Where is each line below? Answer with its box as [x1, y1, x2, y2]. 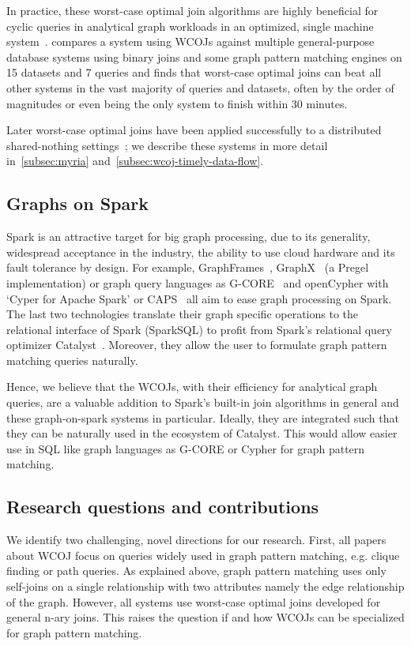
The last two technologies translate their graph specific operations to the [6, 306, 359, 322]
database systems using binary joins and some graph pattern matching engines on [6, 48, 402, 65]
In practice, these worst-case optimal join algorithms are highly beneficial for [6, 2, 379, 18]
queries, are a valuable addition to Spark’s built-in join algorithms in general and [6, 394, 399, 411]
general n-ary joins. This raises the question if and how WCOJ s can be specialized [6, 609, 405, 625]
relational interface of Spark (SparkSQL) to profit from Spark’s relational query [6, 321, 392, 337]
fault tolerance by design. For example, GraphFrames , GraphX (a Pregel [6, 259, 369, 276]
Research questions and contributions [6, 494, 319, 519]
